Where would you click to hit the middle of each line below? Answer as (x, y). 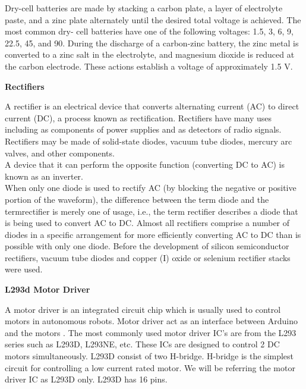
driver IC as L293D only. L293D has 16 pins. (86, 379)
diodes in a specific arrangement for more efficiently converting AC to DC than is (153, 234)
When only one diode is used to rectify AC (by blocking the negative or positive (151, 188)
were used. (24, 269)
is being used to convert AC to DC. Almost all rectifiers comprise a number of (147, 223)
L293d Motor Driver (48, 289)
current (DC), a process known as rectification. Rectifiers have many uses (138, 117)
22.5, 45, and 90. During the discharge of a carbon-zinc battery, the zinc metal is (152, 43)
